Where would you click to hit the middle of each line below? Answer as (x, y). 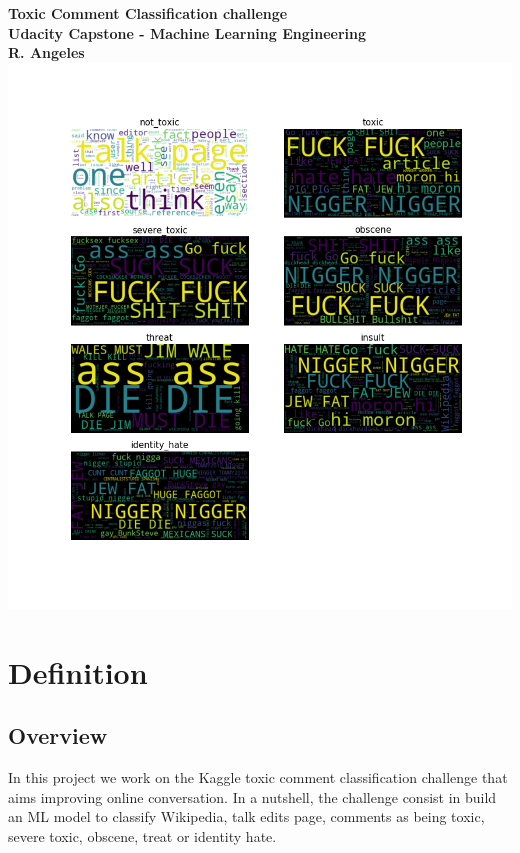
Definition (78, 671)
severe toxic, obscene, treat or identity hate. (142, 835)
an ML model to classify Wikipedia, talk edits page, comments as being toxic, (246, 816)
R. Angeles (46, 52)
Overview (58, 735)
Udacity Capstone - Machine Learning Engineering (187, 32)
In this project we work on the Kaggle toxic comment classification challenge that (258, 776)
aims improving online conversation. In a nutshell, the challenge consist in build (252, 796)
